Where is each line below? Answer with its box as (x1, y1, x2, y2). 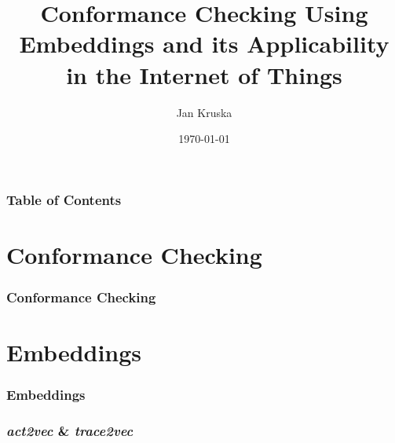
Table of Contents (6, 189, 122, 209)
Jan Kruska (176, 104, 232, 120)
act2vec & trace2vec (6, 420, 133, 440)
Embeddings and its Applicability (19, 27, 390, 60)
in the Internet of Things (66, 58, 342, 90)
